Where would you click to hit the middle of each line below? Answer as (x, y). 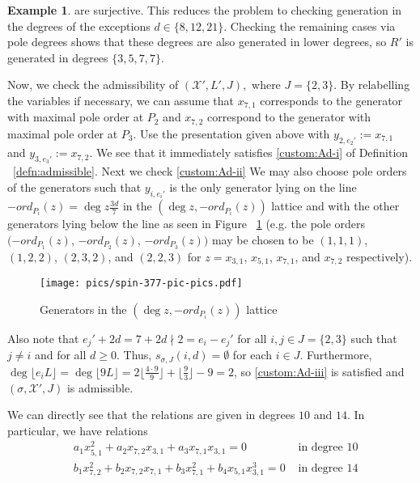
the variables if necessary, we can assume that (121, 100)
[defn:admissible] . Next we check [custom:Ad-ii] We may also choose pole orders (210, 171)
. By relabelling (372, 85)
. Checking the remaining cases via (310, 25)
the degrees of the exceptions (79, 25)
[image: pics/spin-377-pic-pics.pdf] (141, 284)
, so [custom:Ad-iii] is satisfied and (319, 371)
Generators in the (83, 309)
